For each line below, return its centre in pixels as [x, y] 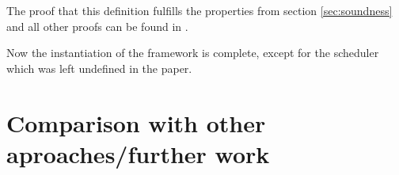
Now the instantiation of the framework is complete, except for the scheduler [193, 53]
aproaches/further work [138, 153]
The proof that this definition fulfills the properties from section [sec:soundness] [199, 10]
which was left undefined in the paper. [99, 68]
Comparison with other [136, 122]
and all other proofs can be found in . [97, 26]
